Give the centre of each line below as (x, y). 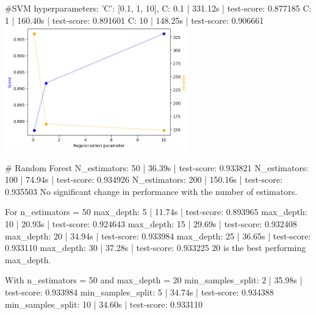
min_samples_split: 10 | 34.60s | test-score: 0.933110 (104, 304)
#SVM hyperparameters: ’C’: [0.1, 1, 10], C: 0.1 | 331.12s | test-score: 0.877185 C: (158, 8)
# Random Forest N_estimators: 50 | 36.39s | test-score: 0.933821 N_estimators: (157, 167)
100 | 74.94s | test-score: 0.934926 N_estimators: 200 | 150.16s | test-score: (144, 179)
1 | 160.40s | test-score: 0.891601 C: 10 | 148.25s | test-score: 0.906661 (135, 20)
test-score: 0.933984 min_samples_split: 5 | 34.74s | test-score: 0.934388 (139, 292)
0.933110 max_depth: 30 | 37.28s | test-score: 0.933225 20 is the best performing (156, 248)
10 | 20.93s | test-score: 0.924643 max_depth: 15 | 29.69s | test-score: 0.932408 (151, 223)
